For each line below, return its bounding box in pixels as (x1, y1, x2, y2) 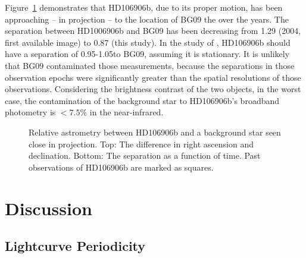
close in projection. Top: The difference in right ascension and (29, 137, 254, 150)
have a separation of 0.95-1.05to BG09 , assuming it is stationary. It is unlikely (5, 48, 290, 60)
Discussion (5, 196, 92, 220)
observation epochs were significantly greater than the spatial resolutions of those (5, 71, 301, 83)
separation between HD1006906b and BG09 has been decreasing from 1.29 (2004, (5, 24, 301, 37)
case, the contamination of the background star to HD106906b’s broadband (5, 94, 280, 106)
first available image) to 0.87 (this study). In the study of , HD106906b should (5, 36, 291, 48)
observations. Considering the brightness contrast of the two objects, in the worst (5, 83, 301, 95)
